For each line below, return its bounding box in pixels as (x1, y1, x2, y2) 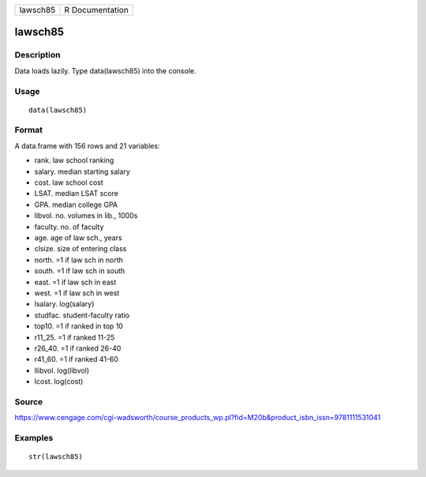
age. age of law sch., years (34, 233, 122, 242)
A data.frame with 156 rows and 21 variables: (14, 141, 161, 150)
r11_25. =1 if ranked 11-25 (34, 332, 115, 342)
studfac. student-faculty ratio (34, 310, 130, 320)
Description (14, 50, 61, 61)
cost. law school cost (34, 178, 104, 187)
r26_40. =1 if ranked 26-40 (34, 344, 121, 353)
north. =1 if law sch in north (34, 255, 124, 265)
